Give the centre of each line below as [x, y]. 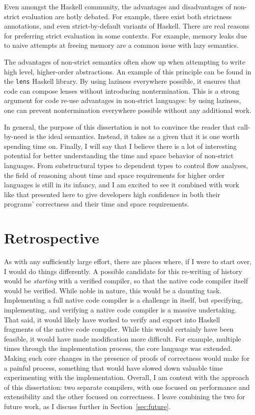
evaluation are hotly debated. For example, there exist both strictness [127, 16]
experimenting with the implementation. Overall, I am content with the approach [127, 377]
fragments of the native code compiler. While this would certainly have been [119, 329]
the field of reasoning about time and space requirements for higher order [114, 175]
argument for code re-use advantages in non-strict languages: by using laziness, [123, 100]
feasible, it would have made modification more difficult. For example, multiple [123, 338]
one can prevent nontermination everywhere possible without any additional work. [128, 110]
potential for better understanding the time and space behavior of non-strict [119, 156]
